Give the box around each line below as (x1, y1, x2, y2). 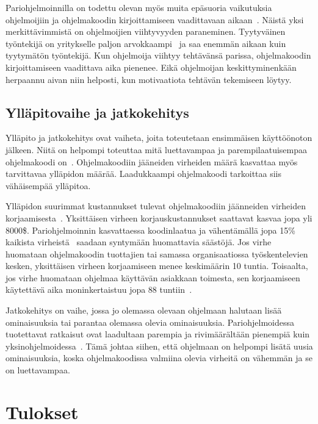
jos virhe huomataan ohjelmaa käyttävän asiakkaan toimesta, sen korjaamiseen (5, 271, 300, 284)
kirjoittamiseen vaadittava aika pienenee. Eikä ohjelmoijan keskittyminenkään (5, 60, 297, 73)
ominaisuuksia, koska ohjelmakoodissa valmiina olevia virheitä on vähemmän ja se (5, 351, 313, 364)
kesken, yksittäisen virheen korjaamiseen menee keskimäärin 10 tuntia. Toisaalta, (5, 259, 308, 272)
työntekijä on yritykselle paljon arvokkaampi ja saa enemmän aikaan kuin (5, 37, 286, 49)
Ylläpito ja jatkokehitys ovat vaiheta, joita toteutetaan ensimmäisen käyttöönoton (5, 131, 313, 144)
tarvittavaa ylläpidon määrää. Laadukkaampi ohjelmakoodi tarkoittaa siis (5, 167, 282, 180)
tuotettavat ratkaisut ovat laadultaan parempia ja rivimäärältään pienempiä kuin (5, 328, 310, 340)
